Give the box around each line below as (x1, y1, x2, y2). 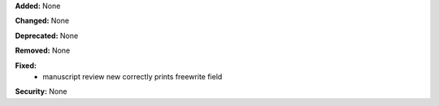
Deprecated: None (15, 31, 79, 40)
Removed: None (15, 45, 71, 56)
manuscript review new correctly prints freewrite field (42, 71, 223, 81)
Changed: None (15, 16, 69, 26)
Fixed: (15, 61, 37, 70)
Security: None (15, 87, 67, 96)
